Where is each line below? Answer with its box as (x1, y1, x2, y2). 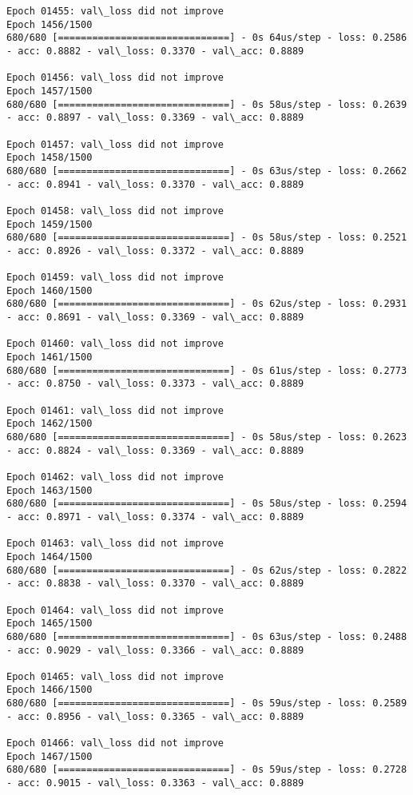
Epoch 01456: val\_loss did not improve (6, 72, 224, 84)
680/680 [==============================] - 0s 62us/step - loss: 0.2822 (6, 564, 407, 576)
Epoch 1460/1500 (6, 284, 93, 296)
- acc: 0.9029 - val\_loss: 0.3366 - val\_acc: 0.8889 (6, 644, 304, 656)
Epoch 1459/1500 (6, 218, 93, 230)
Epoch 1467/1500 (6, 750, 93, 762)
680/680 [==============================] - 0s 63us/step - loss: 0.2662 (6, 165, 407, 177)
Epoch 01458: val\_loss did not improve (6, 205, 224, 217)
